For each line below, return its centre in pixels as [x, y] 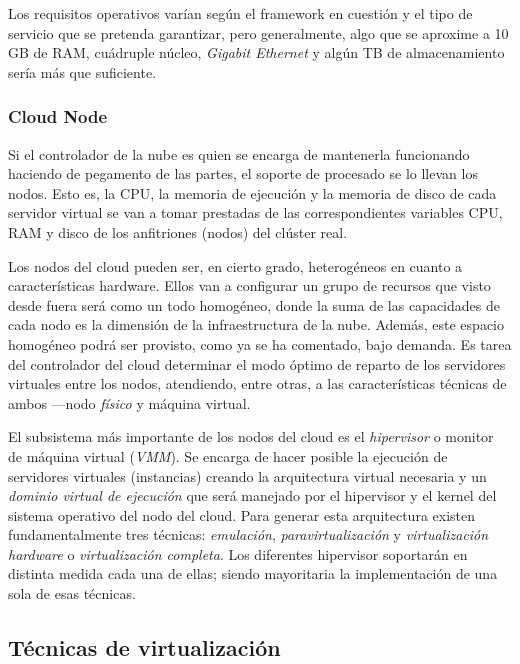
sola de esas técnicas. [72, 593]
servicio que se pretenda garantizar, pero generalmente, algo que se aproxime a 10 [258, 32]
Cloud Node [58, 116]
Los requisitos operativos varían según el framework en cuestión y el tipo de [240, 13]
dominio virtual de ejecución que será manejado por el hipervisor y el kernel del [252, 495]
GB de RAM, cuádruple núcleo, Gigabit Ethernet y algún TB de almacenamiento [256, 52]
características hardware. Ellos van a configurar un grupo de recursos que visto [249, 285]
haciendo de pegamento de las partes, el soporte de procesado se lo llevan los [243, 173]
